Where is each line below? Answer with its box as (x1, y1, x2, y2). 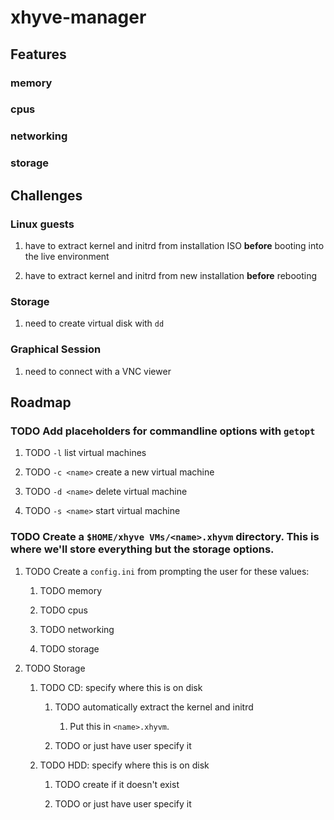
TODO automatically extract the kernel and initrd (54, 701, 254, 713)
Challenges (10, 187, 83, 204)
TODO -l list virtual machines (24, 447, 147, 459)
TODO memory (39, 584, 103, 596)
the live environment (24, 250, 110, 262)
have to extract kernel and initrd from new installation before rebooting (24, 269, 318, 281)
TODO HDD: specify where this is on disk (39, 759, 210, 771)
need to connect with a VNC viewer (24, 365, 172, 377)
